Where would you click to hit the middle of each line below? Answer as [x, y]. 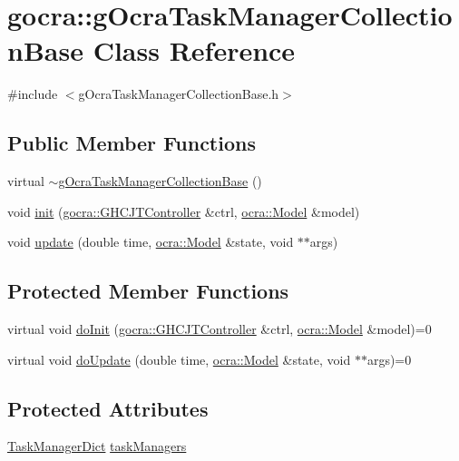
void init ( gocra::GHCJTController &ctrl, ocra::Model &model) [184, 211]
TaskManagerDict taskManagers [97, 446]
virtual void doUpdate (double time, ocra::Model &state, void [179, 359]
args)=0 [389, 359]
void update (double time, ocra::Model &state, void [151, 242]
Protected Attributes [108, 408]
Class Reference [194, 50]
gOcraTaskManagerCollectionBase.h [179, 94]
